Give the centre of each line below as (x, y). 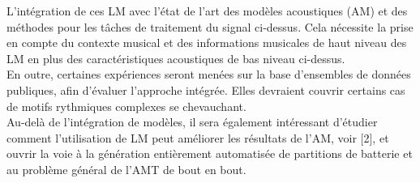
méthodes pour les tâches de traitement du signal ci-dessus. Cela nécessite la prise (210, 26)
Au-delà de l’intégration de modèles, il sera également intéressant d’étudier (192, 122)
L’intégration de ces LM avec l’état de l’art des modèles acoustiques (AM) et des (207, 11)
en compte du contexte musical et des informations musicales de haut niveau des (207, 43)
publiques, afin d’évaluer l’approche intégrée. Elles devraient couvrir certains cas (206, 89)
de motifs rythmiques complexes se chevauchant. (126, 106)
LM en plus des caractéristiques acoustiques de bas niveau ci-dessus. (176, 58)
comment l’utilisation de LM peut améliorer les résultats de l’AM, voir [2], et (198, 137)
